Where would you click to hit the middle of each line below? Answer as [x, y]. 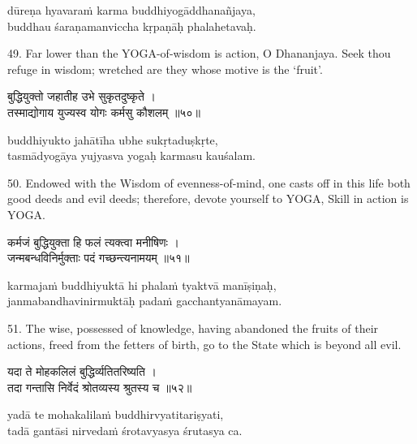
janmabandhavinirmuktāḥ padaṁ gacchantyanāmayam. [145, 301]
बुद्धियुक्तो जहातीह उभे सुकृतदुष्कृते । [82, 96]
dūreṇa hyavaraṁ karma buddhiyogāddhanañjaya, [131, 10]
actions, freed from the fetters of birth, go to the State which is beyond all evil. [204, 344]
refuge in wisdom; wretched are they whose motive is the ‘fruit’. [165, 69]
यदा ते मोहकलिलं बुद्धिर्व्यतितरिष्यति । [82, 371]
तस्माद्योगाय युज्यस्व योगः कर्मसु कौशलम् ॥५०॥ [104, 112]
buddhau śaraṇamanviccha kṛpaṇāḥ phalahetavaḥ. [132, 26]
